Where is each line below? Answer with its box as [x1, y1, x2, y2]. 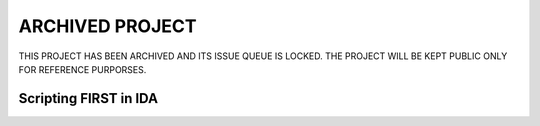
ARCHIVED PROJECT [18, 15, 197, 37]
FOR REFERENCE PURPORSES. [18, 63, 147, 75]
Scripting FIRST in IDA [18, 90, 159, 107]
